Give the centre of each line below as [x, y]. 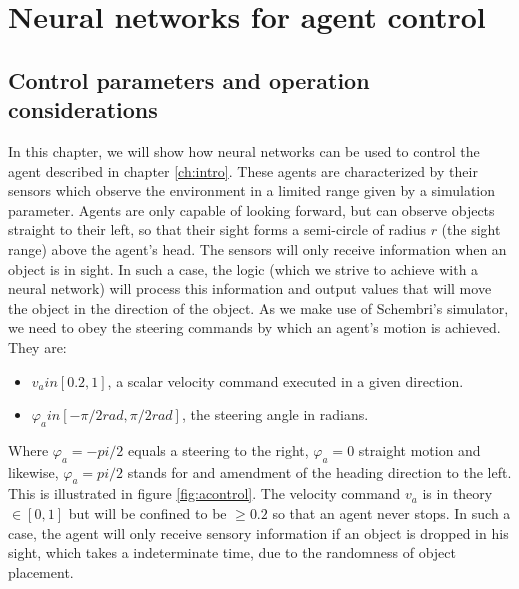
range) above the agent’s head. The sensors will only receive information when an [257, 248]
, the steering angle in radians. [275, 414]
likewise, [33, 471]
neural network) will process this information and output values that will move [250, 288]
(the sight [471, 229]
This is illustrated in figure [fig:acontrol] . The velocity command [204, 493]
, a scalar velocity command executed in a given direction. [285, 380]
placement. [41, 571]
